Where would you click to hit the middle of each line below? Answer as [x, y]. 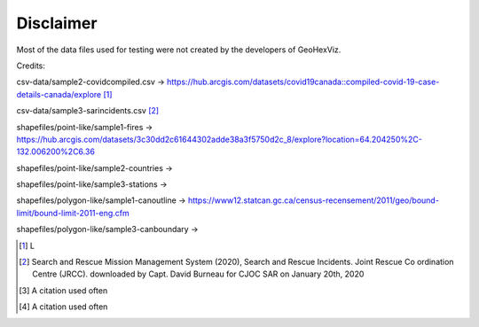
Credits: [31, 66]
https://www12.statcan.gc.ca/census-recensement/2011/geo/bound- [313, 200]
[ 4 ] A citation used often [63, 307]
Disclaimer [57, 23]
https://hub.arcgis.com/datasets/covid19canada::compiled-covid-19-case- [303, 82]
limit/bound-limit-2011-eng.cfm [73, 213]
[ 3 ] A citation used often [63, 290]
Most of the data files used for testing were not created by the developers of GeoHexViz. [179, 50]
